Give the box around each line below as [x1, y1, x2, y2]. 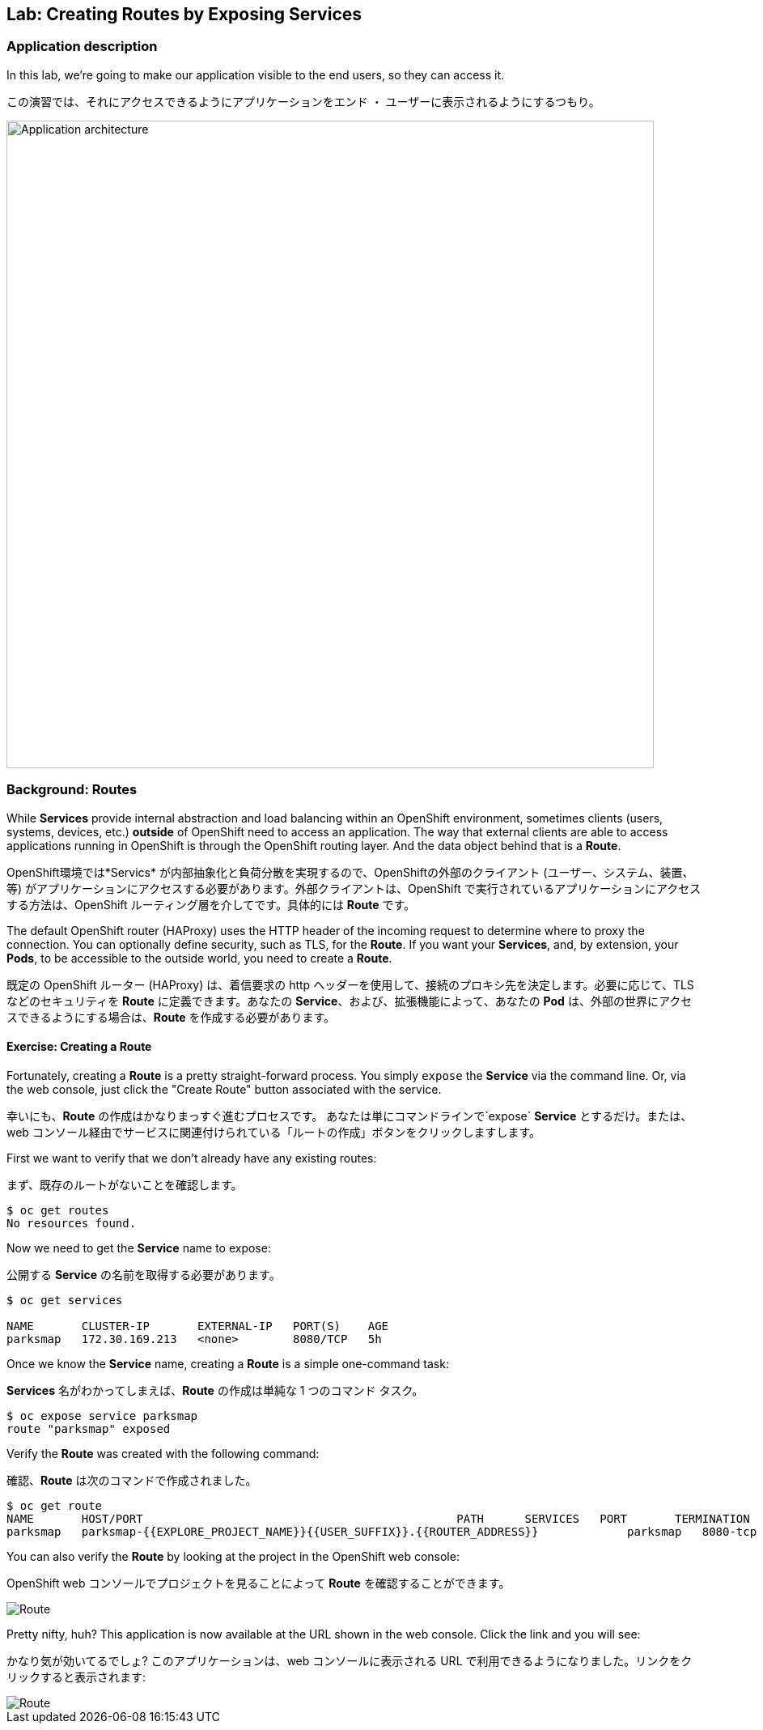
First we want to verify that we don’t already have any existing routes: [6, 1150, 377, 1165]
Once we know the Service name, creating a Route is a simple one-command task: [6, 1356, 449, 1371]
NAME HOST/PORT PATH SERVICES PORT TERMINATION [6, 1511, 750, 1525]
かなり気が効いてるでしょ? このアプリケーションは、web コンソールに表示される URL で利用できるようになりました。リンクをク [6, 1653, 693, 1668]
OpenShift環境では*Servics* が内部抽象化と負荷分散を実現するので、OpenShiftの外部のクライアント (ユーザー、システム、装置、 [6, 865, 694, 879]
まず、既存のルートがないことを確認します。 [6, 1177, 243, 1192]
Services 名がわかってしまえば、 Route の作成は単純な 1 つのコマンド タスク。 [6, 1383, 424, 1397]
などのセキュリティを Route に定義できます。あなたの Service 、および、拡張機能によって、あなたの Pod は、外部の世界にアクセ [6, 993, 693, 1008]
